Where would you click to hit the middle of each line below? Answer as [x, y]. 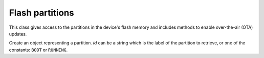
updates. [18, 34]
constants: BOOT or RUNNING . [38, 50]
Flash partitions [42, 13]
